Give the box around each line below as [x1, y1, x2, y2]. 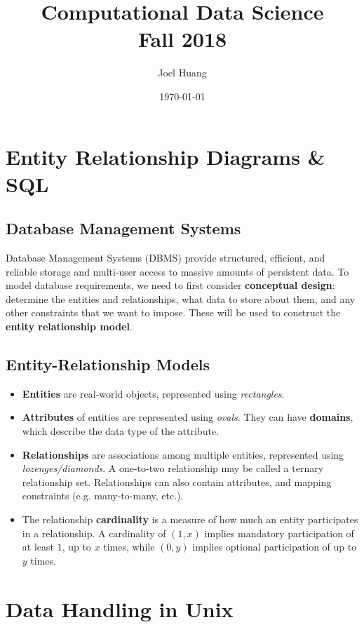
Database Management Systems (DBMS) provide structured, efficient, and [6, 250, 325, 265]
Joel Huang [158, 65, 207, 80]
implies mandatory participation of [204, 525, 354, 540]
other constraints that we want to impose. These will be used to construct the [6, 305, 341, 320]
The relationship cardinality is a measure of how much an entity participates [22, 512, 358, 526]
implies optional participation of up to [192, 539, 357, 554]
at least [22, 539, 54, 554]
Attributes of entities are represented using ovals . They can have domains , [22, 410, 353, 424]
